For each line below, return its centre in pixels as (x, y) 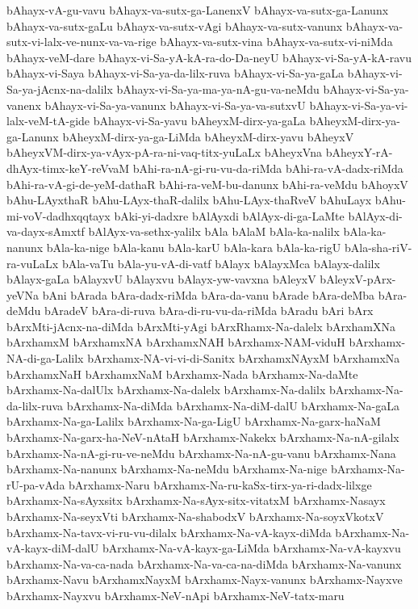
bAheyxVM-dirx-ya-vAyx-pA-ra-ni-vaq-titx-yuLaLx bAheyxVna (164, 152)
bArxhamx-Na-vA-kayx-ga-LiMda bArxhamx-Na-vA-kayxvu (252, 548)
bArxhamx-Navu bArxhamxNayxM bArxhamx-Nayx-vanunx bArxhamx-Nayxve (205, 580)
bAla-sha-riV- (378, 247)
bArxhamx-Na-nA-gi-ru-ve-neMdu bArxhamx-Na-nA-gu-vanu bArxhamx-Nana (201, 453)
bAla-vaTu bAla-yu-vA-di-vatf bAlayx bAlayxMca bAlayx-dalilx (221, 263)
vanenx (24, 105)
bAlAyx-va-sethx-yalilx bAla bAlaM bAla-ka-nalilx (214, 231)
